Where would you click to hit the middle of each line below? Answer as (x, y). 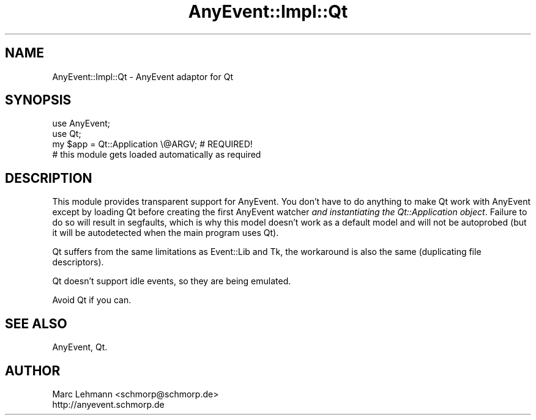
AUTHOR (33, 370)
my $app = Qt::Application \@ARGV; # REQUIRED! (152, 144)
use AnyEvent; (81, 123)
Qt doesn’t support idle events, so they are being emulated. (172, 281)
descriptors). (78, 262)
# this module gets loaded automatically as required (157, 155)
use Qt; (67, 134)
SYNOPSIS (38, 100)
